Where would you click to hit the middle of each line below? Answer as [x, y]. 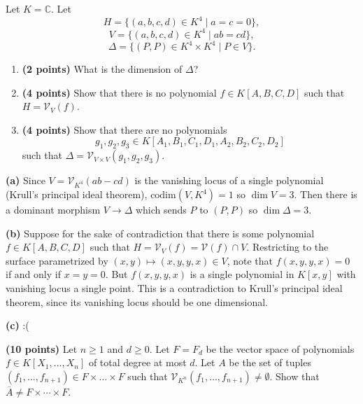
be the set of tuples [270, 362]
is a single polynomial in [242, 274]
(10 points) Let [42, 348]
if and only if [33, 274]
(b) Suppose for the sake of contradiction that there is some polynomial [160, 233]
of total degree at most [137, 362]
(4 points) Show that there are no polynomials [124, 129]
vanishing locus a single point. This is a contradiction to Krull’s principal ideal [174, 287]
